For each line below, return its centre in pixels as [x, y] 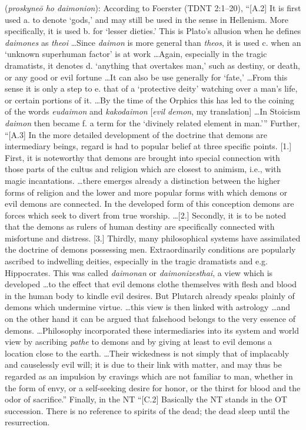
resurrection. [27, 422]
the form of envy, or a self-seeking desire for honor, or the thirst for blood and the [153, 387]
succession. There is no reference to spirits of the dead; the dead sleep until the [147, 410]
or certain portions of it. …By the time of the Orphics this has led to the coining [149, 100]
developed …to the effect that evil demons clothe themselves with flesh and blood [151, 284]
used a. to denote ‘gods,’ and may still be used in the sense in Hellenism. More [147, 19]
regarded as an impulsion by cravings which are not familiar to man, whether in [149, 376]
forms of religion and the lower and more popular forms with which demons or [146, 192]
